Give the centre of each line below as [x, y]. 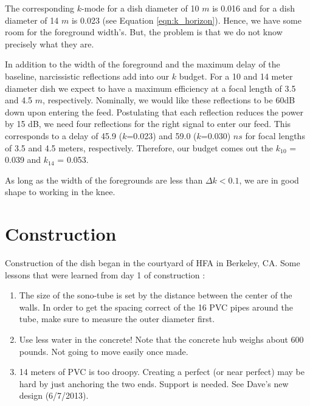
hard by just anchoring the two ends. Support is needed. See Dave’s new [154, 383]
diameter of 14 [32, 20]
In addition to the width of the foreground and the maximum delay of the [143, 64]
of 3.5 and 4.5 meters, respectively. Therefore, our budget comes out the [139, 147]
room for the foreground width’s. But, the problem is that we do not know [144, 32]
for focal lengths [275, 135]
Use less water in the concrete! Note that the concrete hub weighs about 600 [161, 339]
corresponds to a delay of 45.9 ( [64, 135]
